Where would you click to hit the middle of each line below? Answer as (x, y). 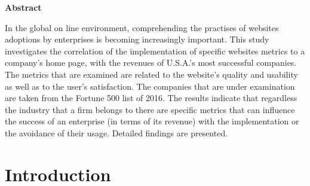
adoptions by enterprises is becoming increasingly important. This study (137, 39)
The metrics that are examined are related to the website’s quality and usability (151, 74)
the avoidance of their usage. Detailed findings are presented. (116, 132)
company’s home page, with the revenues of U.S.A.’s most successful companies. (151, 62)
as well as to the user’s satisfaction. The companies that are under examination (150, 86)
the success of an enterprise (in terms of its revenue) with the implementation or (152, 121)
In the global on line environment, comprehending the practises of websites (142, 27)
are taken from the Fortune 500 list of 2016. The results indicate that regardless (151, 98)
